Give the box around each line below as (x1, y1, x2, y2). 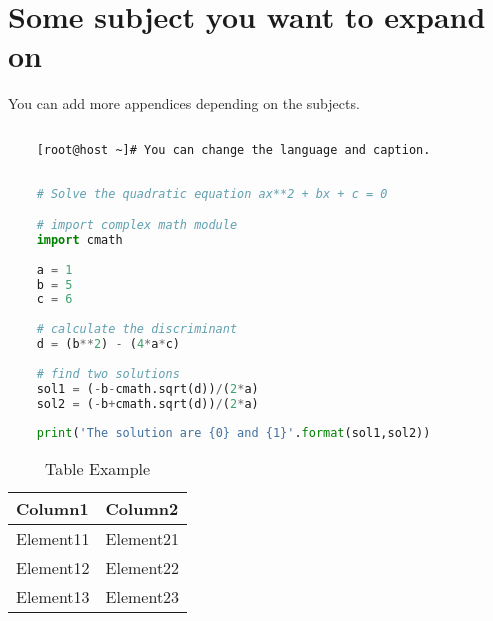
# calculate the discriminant (36, 322, 238, 337)
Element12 (16, 556, 90, 580)
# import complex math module (36, 218, 238, 233)
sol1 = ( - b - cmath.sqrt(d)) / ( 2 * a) (36, 381, 259, 396)
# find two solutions (36, 366, 180, 381)
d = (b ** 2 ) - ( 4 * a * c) (36, 337, 180, 352)
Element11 (16, 527, 90, 551)
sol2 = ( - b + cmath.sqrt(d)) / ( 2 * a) (36, 396, 259, 411)
